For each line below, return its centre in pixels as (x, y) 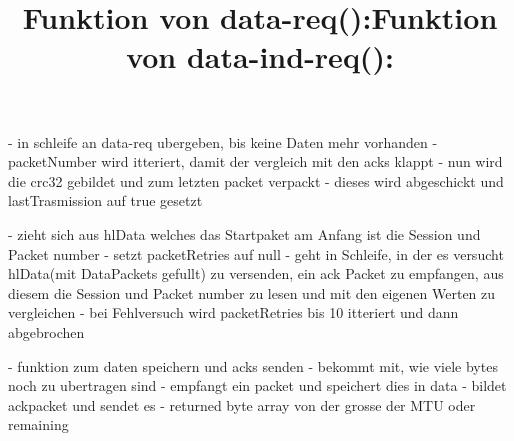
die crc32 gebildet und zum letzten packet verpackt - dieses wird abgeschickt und (256, 180)
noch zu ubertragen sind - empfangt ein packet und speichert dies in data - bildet (257, 385)
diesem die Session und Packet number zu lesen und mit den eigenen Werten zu (252, 292)
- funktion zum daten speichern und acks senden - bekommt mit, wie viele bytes (253, 365)
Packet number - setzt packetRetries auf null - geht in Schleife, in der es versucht (256, 253)
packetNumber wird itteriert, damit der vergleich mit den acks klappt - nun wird (255, 161)
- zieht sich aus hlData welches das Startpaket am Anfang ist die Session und (244, 233)
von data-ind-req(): (260, 56)
